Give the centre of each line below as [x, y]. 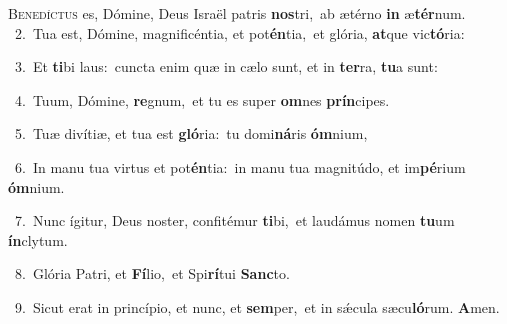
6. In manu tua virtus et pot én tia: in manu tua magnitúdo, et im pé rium [240, 166]
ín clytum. [38, 239]
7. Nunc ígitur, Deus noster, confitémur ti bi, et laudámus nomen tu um [234, 220]
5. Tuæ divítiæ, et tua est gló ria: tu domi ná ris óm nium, [191, 133]
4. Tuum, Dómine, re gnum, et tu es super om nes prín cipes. [202, 99]
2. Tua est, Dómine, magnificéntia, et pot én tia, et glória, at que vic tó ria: [239, 32]
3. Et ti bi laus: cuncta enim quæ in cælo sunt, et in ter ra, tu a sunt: [226, 66]
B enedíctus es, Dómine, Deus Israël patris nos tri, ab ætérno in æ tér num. [237, 13]
